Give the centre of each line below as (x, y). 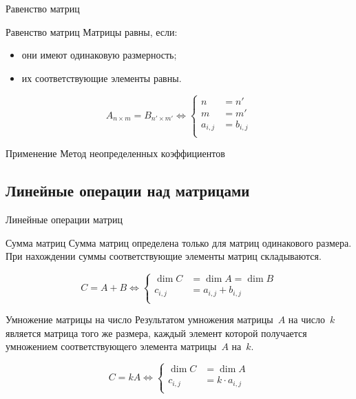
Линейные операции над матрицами (128, 191)
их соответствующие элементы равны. (102, 78)
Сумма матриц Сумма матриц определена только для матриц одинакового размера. (179, 242)
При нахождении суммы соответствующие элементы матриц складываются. (164, 256)
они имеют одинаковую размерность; (99, 55)
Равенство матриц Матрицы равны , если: (92, 31)
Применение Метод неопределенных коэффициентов (115, 153)
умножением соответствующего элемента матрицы (111, 346)
